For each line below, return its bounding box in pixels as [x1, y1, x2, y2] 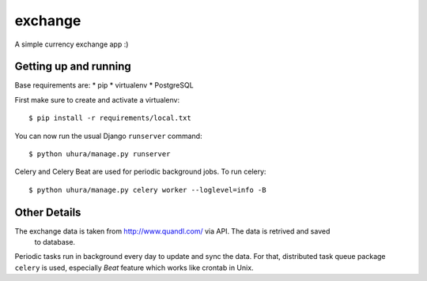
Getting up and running [14, 60, 131, 73]
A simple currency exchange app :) [14, 39, 129, 49]
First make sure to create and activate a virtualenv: [14, 95, 180, 104]
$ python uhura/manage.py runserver [28, 150, 171, 159]
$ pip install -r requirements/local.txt [28, 114, 191, 122]
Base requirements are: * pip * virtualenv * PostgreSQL [14, 81, 194, 90]
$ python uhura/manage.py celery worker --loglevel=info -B [28, 185, 266, 194]
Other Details [14, 205, 81, 219]
